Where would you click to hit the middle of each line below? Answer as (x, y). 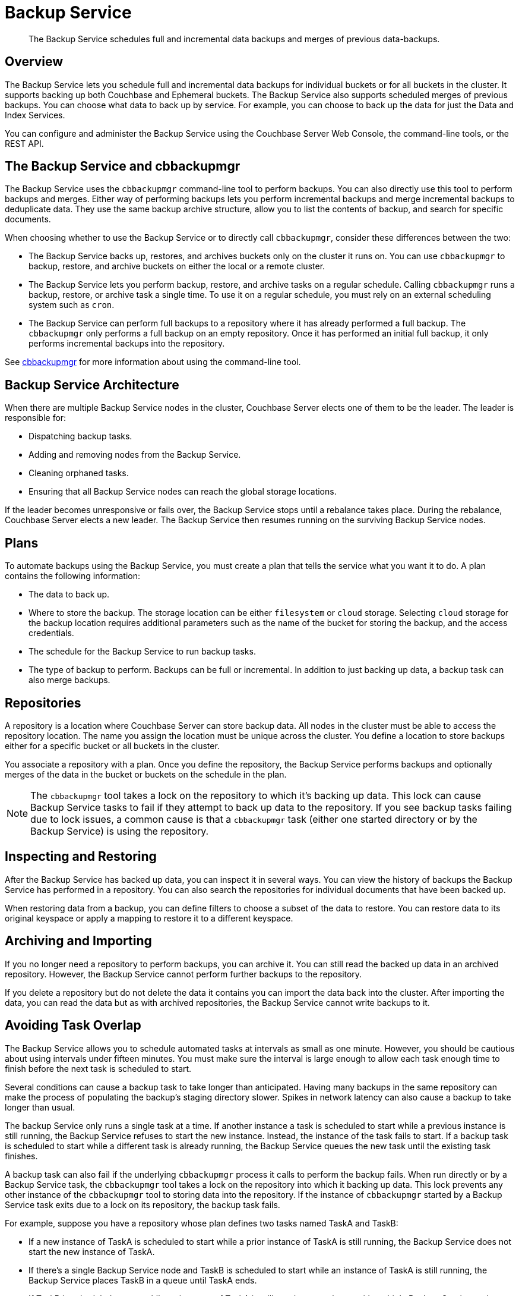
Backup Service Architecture (92, 385)
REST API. (24, 143)
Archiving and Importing (78, 941)
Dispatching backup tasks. (80, 436)
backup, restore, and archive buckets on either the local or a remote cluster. (177, 266)
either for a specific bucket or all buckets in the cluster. (112, 745)
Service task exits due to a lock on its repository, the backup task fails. (143, 1204)
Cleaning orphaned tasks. (79, 473)
